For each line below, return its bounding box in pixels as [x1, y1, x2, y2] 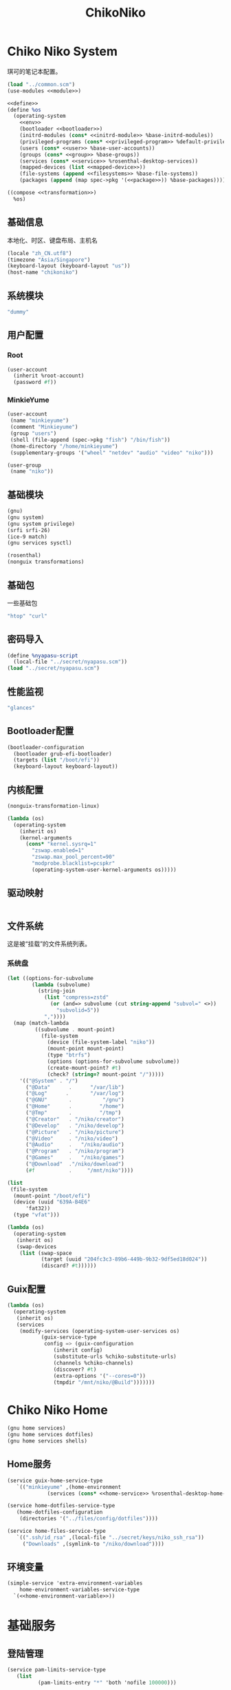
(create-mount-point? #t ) [47, 1064, 122, 1071]
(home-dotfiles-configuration [16, 1509, 103, 1516]
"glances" [7, 704, 36, 711]
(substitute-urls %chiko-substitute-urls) [53, 1353, 177, 1361]
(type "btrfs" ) [47, 1052, 91, 1059]
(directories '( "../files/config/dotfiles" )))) [19, 1515, 158, 1523]
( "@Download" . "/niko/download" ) [25, 1161, 125, 1168]
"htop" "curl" [7, 612, 48, 620]
